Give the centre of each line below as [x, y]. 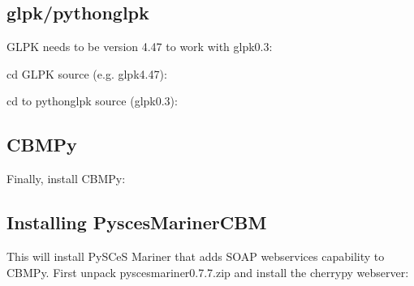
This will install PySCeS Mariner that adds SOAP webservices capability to [196, 256]
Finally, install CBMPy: [66, 179]
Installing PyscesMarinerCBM [137, 222]
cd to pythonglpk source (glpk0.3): [92, 101]
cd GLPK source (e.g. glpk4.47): [87, 73]
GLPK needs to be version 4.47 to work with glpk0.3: [140, 47]
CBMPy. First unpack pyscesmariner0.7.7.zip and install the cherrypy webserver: [208, 272]
